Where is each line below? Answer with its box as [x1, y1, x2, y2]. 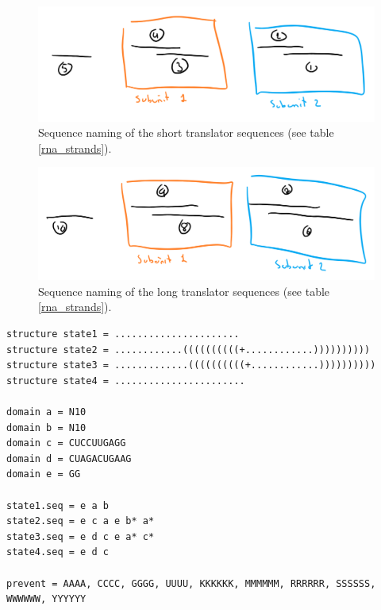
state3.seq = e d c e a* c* [6, 530, 155, 542]
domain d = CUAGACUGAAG [6, 453, 132, 464]
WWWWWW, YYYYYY [6, 593, 87, 605]
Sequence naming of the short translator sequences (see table [38, 124, 334, 141]
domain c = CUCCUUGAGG [6, 437, 126, 449]
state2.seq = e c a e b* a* [6, 515, 155, 527]
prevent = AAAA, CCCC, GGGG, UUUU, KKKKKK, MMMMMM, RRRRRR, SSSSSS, [6, 577, 376, 589]
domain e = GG [6, 468, 81, 480]
